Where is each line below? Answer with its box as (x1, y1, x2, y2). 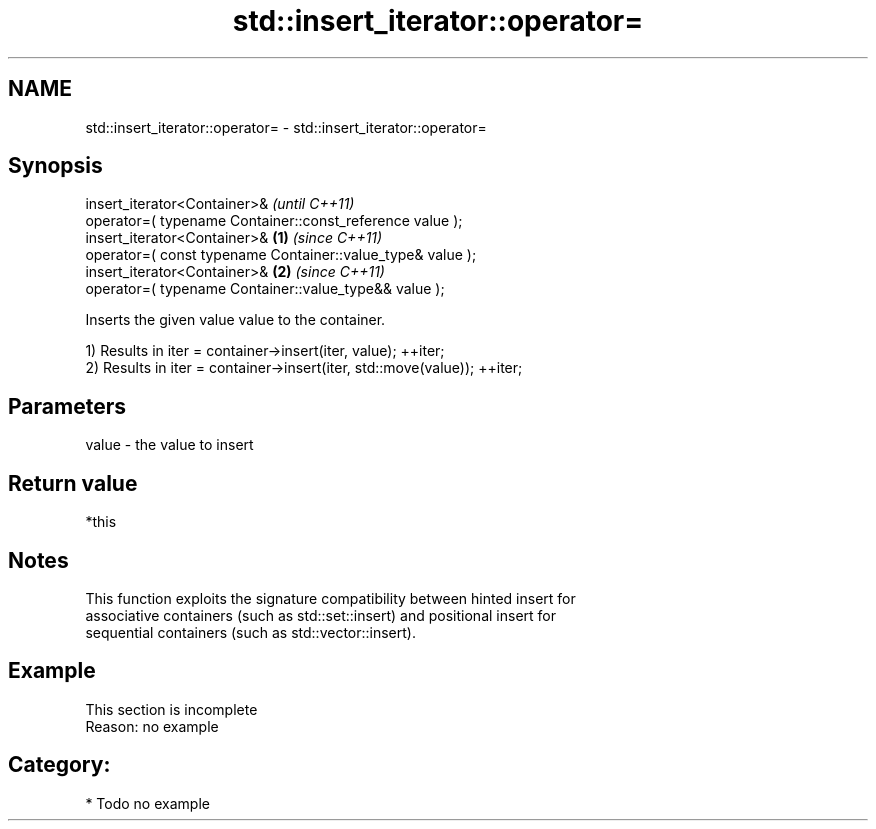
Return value (8, 470, 138, 496)
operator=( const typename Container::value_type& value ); (85, 246, 477, 264)
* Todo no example (85, 794, 210, 812)
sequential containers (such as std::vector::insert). (85, 623, 416, 641)
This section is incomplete (85, 700, 258, 718)
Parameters (8, 393, 126, 419)
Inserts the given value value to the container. (85, 311, 386, 329)
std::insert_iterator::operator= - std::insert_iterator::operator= (85, 118, 487, 136)
